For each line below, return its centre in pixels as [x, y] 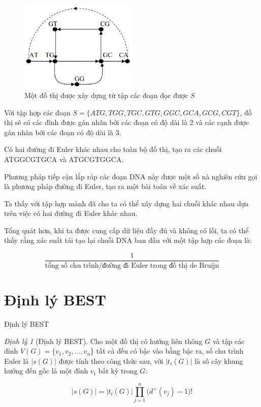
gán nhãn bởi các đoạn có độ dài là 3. [63, 132]
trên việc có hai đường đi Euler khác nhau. [71, 213]
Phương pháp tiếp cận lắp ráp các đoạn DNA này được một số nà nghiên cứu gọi [131, 176]
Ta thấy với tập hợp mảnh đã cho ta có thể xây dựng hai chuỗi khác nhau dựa [126, 203]
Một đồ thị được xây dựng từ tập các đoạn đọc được [106, 95]
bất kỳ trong [118, 371]
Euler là [17, 361]
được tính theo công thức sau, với [111, 361]
